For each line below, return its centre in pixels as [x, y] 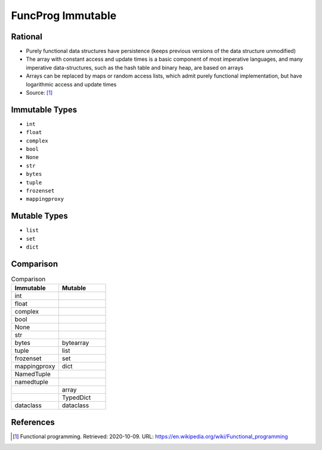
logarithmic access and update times [71, 84]
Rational [27, 37]
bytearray [75, 343]
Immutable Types [44, 109]
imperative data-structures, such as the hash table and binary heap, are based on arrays [135, 67]
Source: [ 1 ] [39, 93]
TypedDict [76, 398]
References [33, 422]
